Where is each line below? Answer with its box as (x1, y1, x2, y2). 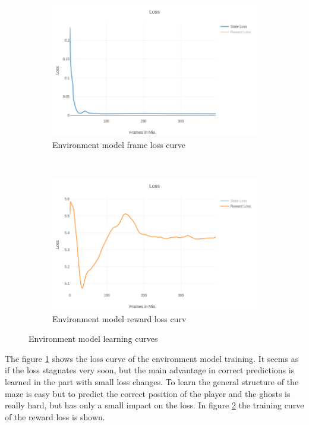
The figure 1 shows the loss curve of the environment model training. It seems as (5, 352, 299, 364)
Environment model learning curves (29, 332, 158, 345)
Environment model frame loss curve (52, 138, 186, 150)
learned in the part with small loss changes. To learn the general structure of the (5, 376, 299, 388)
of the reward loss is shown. (5, 410, 105, 423)
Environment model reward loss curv (52, 312, 187, 325)
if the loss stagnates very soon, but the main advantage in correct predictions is (5, 364, 295, 376)
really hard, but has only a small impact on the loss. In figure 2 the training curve (5, 399, 304, 411)
